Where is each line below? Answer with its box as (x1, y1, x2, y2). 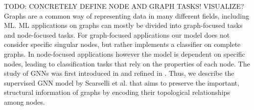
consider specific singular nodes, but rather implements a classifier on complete (4, 39, 241, 49)
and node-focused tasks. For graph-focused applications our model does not (4, 29, 230, 40)
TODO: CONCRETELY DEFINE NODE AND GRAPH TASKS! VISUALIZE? (4, 1, 244, 11)
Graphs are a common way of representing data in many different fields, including (4, 10, 250, 21)
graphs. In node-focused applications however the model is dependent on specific (4, 48, 245, 59)
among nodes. (4, 96, 45, 107)
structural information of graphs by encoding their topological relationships (4, 87, 230, 97)
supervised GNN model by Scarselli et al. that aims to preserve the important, (4, 77, 239, 88)
